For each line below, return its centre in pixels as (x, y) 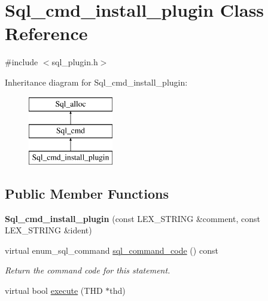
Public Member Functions (87, 193)
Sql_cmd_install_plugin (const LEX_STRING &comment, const (133, 218)
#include (22, 62)
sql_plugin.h (75, 62)
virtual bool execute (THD (54, 291)
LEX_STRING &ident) (48, 230)
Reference (46, 33)
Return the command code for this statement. (88, 270)
